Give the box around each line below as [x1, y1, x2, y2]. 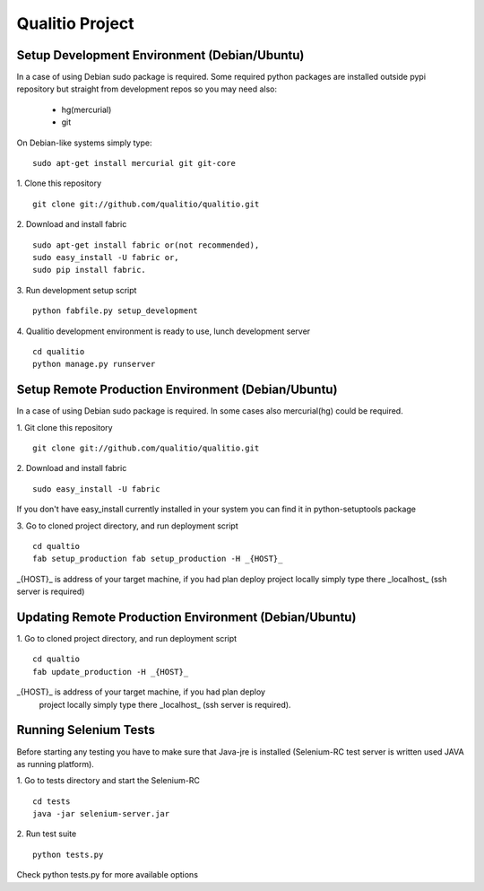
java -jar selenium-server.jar [32, 808, 170, 819]
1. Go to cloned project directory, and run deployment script [16, 633, 238, 644]
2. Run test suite [16, 828, 77, 839]
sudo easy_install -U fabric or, [32, 252, 179, 262]
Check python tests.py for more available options [16, 869, 199, 880]
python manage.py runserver [32, 359, 156, 370]
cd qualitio [32, 346, 85, 356]
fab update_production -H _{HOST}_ [32, 667, 189, 677]
